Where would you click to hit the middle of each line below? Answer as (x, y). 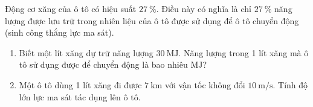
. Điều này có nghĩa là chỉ (204, 8)
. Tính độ (290, 84)
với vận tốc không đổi (205, 84)
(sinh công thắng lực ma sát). (60, 32)
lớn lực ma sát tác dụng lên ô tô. (80, 96)
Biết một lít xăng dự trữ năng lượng (86, 52)
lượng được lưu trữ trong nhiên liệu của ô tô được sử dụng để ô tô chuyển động (152, 20)
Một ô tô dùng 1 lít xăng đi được (80, 84)
